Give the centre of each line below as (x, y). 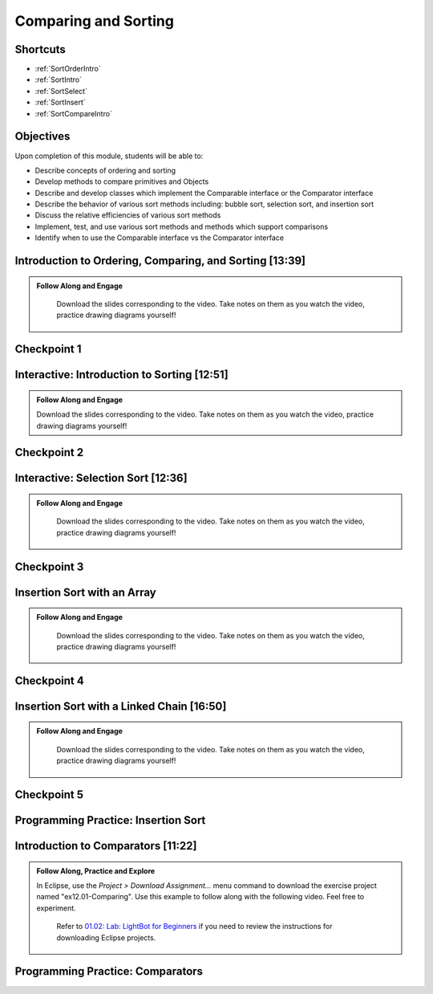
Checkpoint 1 (48, 349)
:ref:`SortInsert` (60, 102)
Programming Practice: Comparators (109, 972)
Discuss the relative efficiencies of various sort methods (128, 215)
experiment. (56, 908)
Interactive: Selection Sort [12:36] (101, 478)
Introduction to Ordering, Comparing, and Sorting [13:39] (160, 261)
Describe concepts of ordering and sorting (105, 170)
